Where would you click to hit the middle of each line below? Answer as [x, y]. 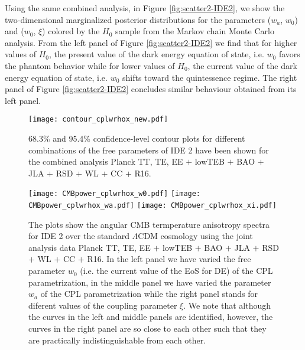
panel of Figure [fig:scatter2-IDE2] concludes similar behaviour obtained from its [151, 89]
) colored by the [71, 31]
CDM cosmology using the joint [195, 236]
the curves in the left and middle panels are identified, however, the [151, 317]
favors [289, 54]
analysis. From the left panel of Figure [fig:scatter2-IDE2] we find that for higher [151, 42]
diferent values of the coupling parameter [103, 305]
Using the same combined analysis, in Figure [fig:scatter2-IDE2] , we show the [145, 8]
